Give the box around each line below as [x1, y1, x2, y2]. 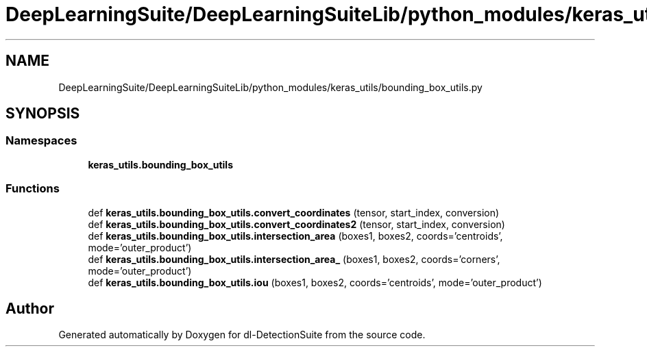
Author [5, 299, 54, 317]
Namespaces [5, 134, 77, 148]
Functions [5, 181, 60, 196]
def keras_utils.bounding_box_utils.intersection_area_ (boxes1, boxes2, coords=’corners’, [88, 253, 500, 265]
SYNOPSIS [5, 105, 80, 123]
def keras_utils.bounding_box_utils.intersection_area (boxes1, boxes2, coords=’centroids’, [88, 229, 503, 242]
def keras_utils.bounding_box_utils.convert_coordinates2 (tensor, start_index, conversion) [88, 218, 505, 230]
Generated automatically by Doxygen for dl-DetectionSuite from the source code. [58, 329, 426, 341]
